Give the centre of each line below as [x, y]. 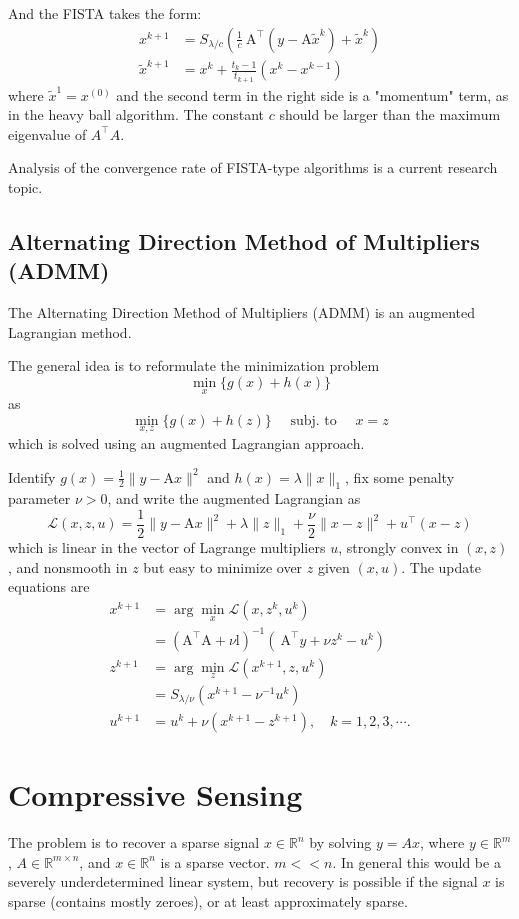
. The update [441, 566]
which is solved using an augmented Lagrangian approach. [186, 442]
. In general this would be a [416, 861]
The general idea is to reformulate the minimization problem [194, 365]
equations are [49, 586]
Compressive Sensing [155, 794]
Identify [32, 476]
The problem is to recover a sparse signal [134, 842]
